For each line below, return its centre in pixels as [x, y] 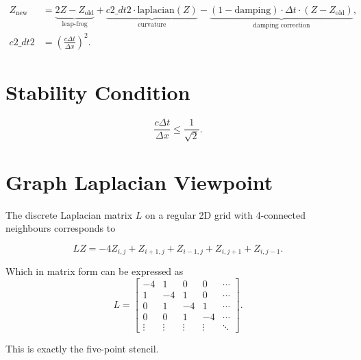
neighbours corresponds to [61, 228]
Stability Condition [98, 92]
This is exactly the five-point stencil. [82, 349]
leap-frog [75, 24]
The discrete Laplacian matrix [69, 214]
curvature [152, 24]
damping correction [282, 25]
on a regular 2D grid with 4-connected [225, 214]
